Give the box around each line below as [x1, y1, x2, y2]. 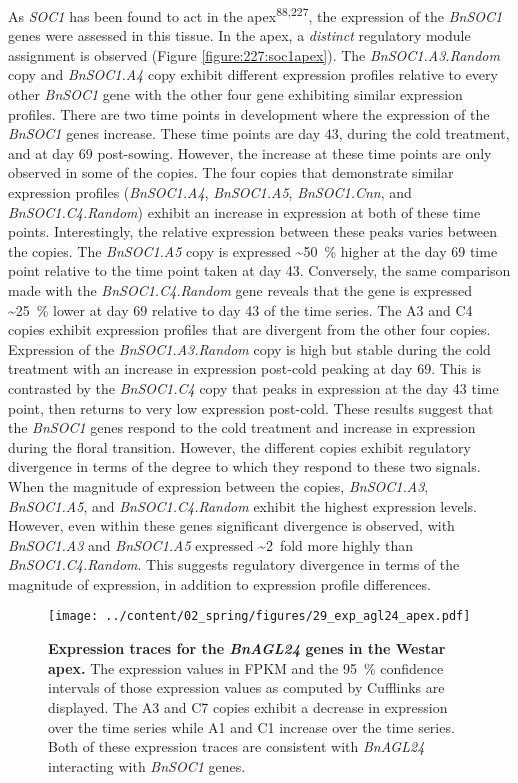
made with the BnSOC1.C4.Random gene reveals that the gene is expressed [8, 279, 472, 300]
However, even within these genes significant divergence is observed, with [8, 515, 455, 536]
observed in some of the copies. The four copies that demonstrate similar [8, 162, 454, 183]
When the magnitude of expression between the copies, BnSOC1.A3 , [8, 475, 429, 496]
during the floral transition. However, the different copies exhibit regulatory [8, 436, 471, 457]
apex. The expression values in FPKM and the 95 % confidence [48, 657, 444, 678]
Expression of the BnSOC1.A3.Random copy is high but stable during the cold [8, 338, 491, 359]
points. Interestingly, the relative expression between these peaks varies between [8, 221, 498, 242]
